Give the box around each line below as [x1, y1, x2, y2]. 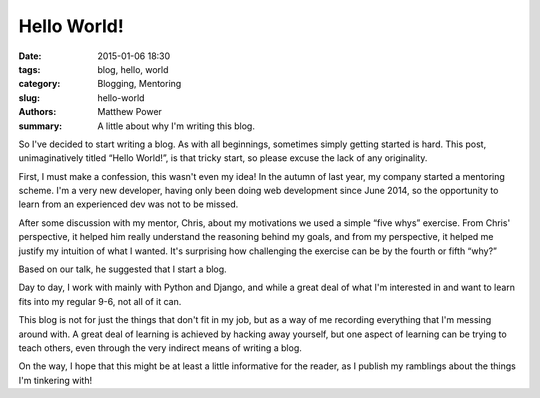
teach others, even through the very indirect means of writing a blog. [18, 341, 302, 354]
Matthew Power [97, 106, 162, 118]
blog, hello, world [97, 63, 169, 75]
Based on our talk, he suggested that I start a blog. [18, 263, 227, 275]
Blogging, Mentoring [97, 78, 182, 90]
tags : [18, 63, 41, 75]
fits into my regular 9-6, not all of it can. [18, 295, 182, 307]
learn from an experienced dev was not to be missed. [18, 198, 239, 210]
